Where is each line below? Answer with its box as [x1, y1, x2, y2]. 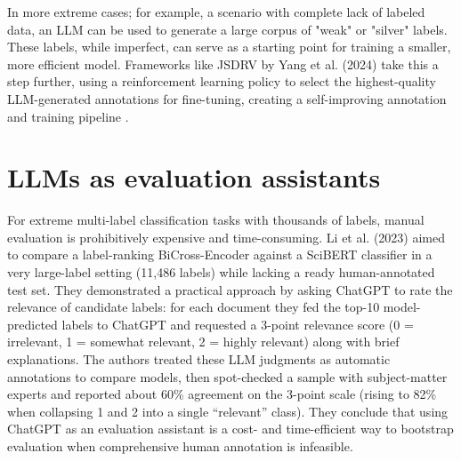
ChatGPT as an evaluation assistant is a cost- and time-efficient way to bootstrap [7, 419, 454, 438]
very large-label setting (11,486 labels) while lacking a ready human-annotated [7, 263, 435, 282]
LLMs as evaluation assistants [7, 159, 381, 195]
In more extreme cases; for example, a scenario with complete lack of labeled [7, 3, 425, 20]
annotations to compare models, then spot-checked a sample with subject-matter [7, 367, 448, 385]
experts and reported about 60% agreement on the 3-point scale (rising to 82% [7, 385, 437, 403]
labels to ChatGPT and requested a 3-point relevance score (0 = [61, 314, 414, 333]
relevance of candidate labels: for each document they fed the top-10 [7, 298, 380, 316]
